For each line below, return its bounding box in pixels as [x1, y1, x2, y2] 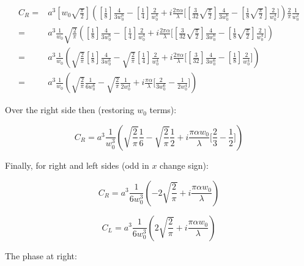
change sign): [160, 158, 209, 171]
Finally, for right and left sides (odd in [5, 158, 149, 171]
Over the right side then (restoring [5, 103, 135, 116]
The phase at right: [5, 249, 77, 262]
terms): [149, 103, 177, 116]
